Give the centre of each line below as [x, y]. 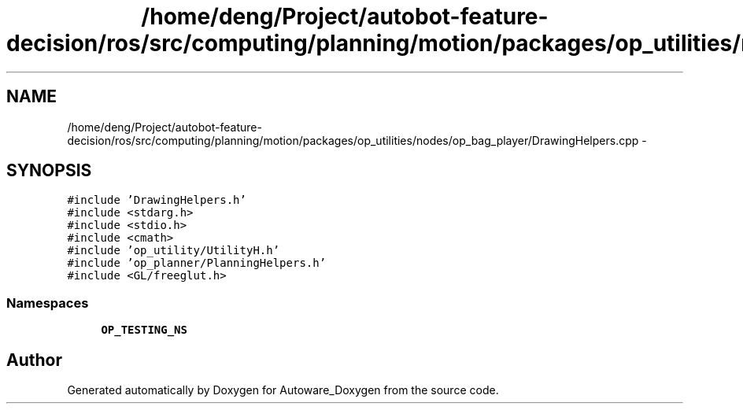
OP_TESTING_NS [144, 330]
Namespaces [48, 303]
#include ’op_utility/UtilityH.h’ [174, 251]
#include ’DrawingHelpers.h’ [157, 200]
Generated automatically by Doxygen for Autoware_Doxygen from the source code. [283, 390]
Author [34, 360]
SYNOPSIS [49, 171]
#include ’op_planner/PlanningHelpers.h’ [197, 263]
